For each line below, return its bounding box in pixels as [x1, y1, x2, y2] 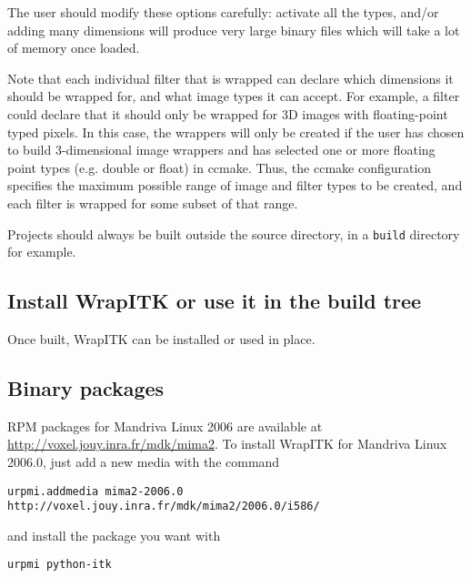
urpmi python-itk [7, 558, 112, 572]
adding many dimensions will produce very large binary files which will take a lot [7, 20, 460, 39]
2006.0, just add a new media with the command [7, 451, 280, 471]
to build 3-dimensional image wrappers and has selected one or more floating [7, 140, 436, 159]
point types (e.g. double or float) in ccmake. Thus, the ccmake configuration [7, 157, 432, 177]
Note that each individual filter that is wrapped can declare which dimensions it [7, 68, 454, 87]
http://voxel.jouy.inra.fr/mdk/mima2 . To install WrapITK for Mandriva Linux [7, 434, 447, 453]
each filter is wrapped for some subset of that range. [7, 193, 298, 212]
